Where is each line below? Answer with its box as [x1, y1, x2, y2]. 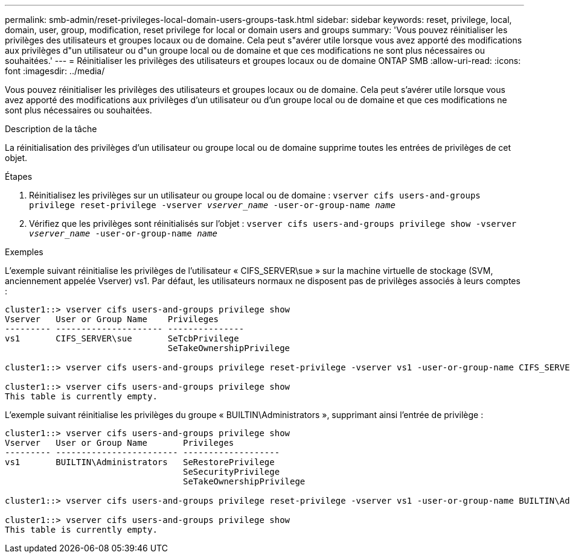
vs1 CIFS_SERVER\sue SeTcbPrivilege [5, 334, 239, 343]
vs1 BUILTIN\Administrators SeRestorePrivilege [5, 457, 275, 467]
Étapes [5, 171, 33, 182]
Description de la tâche [5, 124, 97, 134]
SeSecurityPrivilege [183, 467, 280, 477]
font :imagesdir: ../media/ [5, 66, 105, 76]
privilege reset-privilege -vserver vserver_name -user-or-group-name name [29, 200, 395, 210]
